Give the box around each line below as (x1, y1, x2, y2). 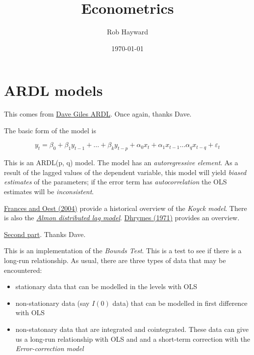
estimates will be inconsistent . (4, 186, 94, 197)
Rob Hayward (106, 27, 149, 37)
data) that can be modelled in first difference (112, 297, 248, 308)
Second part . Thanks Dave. (4, 229, 86, 239)
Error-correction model (15, 343, 84, 354)
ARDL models (4, 80, 103, 100)
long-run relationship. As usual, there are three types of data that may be (4, 255, 226, 265)
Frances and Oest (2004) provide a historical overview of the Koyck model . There (4, 203, 247, 213)
